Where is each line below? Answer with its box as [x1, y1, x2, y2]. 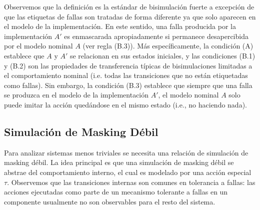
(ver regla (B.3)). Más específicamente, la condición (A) [82, 40, 253, 51]
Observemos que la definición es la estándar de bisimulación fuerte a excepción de [4, 1, 254, 11]
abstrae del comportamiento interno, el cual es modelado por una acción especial [4, 166, 251, 177]
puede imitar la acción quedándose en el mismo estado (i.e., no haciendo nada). [4, 99, 247, 109]
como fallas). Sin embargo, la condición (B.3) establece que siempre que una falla [4, 79, 252, 90]
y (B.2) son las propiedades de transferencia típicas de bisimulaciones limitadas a [4, 60, 252, 70]
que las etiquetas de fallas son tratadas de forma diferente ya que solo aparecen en [4, 11, 256, 21]
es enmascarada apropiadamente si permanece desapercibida [64, 30, 248, 41]
